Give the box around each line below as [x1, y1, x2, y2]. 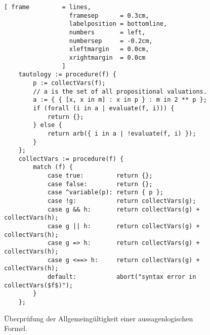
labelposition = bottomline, [69, 20, 167, 28]
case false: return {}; [47, 180, 153, 188]
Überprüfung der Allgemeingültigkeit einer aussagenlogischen [4, 313, 193, 323]
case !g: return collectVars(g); [47, 197, 196, 205]
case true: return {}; [47, 172, 153, 180]
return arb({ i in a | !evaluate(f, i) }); [47, 130, 196, 137]
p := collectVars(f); [33, 79, 106, 87]
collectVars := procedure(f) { [18, 155, 124, 162]
